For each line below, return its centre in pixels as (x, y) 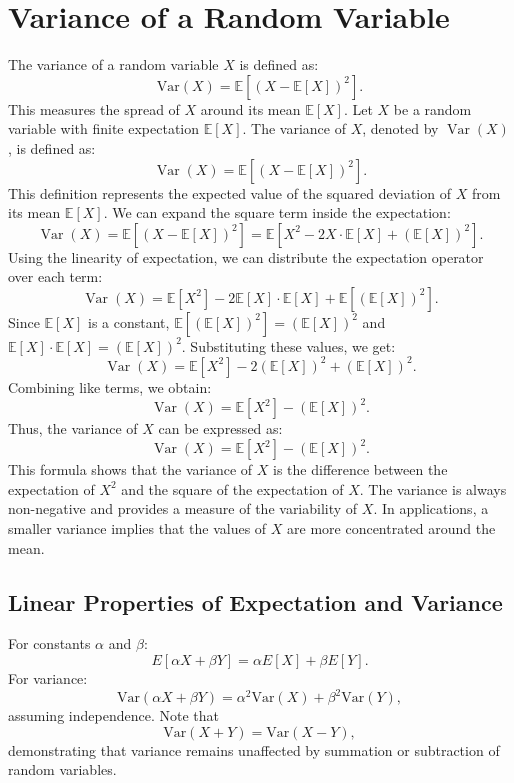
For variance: (48, 677)
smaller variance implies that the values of (137, 527)
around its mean (250, 108)
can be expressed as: (220, 428)
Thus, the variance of (73, 428)
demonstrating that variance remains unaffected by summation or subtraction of (254, 749)
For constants (49, 643)
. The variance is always (433, 488)
